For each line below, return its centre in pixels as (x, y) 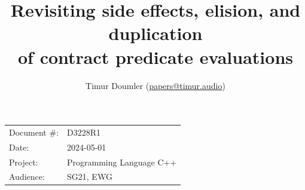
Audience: (27, 177)
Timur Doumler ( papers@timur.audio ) (155, 85)
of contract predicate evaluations (155, 56)
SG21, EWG (90, 177)
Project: (24, 162)
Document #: (34, 132)
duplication (155, 33)
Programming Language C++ (122, 162)
